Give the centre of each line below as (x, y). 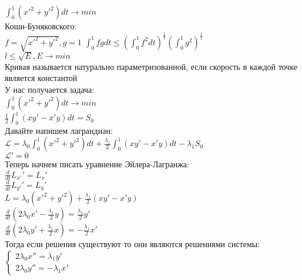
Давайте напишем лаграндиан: (59, 130)
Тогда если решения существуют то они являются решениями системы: (132, 244)
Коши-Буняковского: (41, 26)
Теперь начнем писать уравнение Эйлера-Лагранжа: (97, 164)
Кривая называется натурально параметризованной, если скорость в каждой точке (151, 66)
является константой (41, 78)
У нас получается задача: (50, 89)
